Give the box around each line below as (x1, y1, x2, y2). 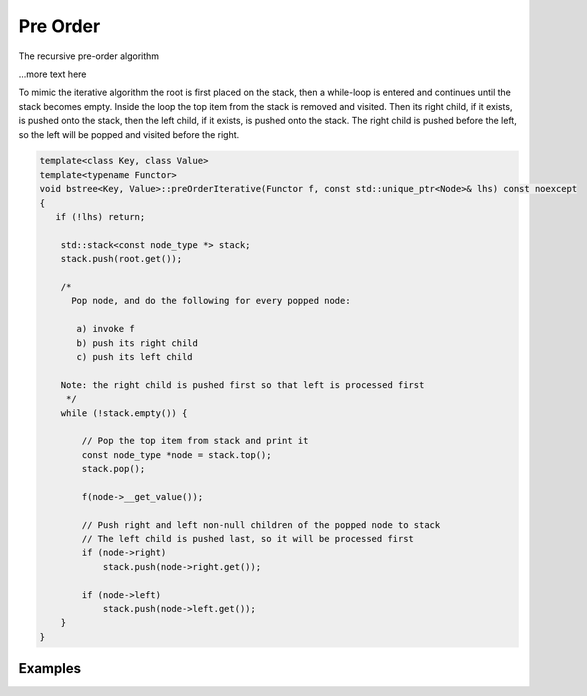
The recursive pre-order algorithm (18, 50, 160, 62)
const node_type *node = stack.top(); (81, 449, 272, 460)
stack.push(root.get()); (60, 253, 183, 265)
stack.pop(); (81, 463, 146, 475)
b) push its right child (76, 337, 199, 349)
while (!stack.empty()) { (60, 407, 188, 419)
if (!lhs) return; (55, 211, 146, 223)
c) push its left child (76, 351, 194, 362)
